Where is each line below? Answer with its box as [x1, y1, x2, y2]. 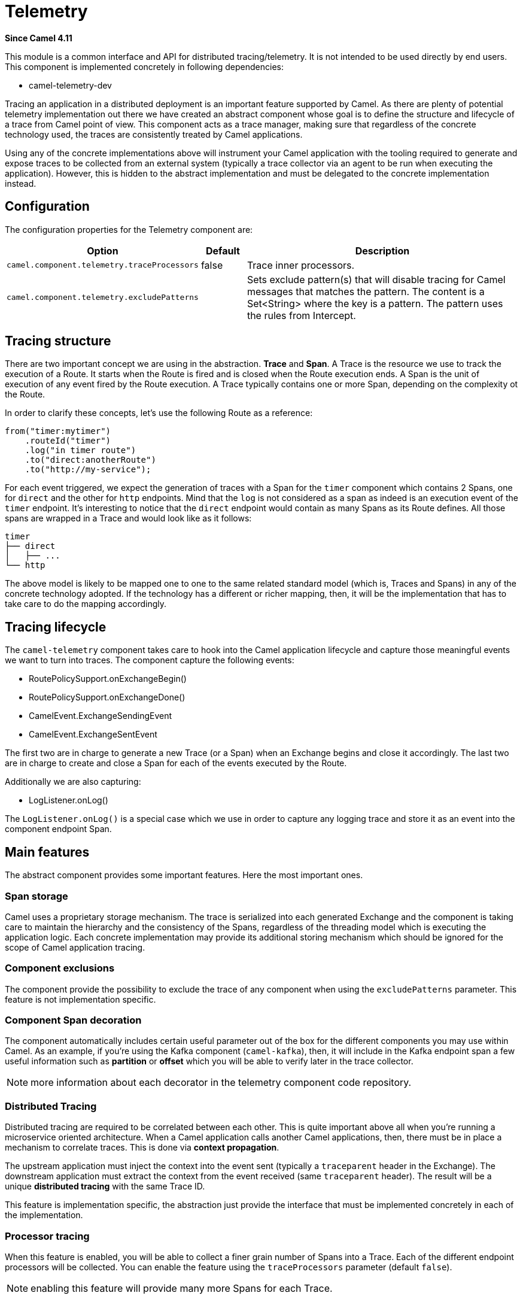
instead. [5, 178, 37, 189]
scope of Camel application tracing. [5, 942, 145, 952]
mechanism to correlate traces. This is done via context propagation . [5, 1142, 279, 1153]
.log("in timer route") [25, 445, 136, 456]
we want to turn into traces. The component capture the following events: [5, 655, 294, 666]
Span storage [5, 890, 68, 902]
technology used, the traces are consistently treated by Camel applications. [5, 129, 303, 139]
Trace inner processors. [247, 259, 355, 271]
